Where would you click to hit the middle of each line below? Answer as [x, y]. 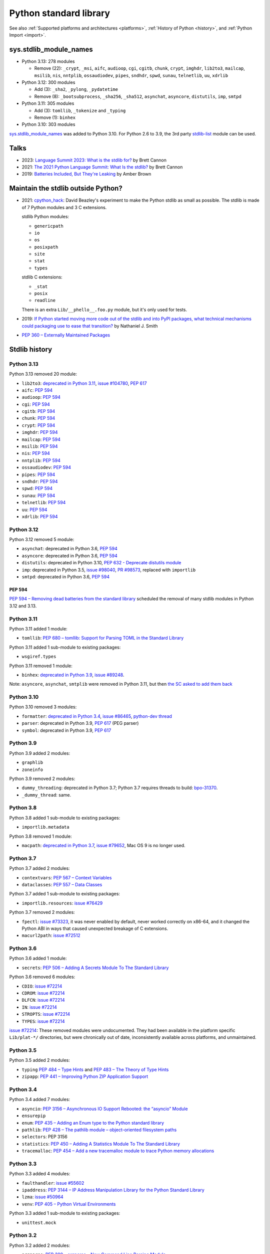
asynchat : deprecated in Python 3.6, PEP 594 [69, 549]
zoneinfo [32, 769]
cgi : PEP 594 [36, 404]
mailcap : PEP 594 [41, 439]
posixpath [46, 247]
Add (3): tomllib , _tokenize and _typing [80, 110]
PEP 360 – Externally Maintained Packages [66, 335]
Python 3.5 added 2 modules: [39, 1060]
